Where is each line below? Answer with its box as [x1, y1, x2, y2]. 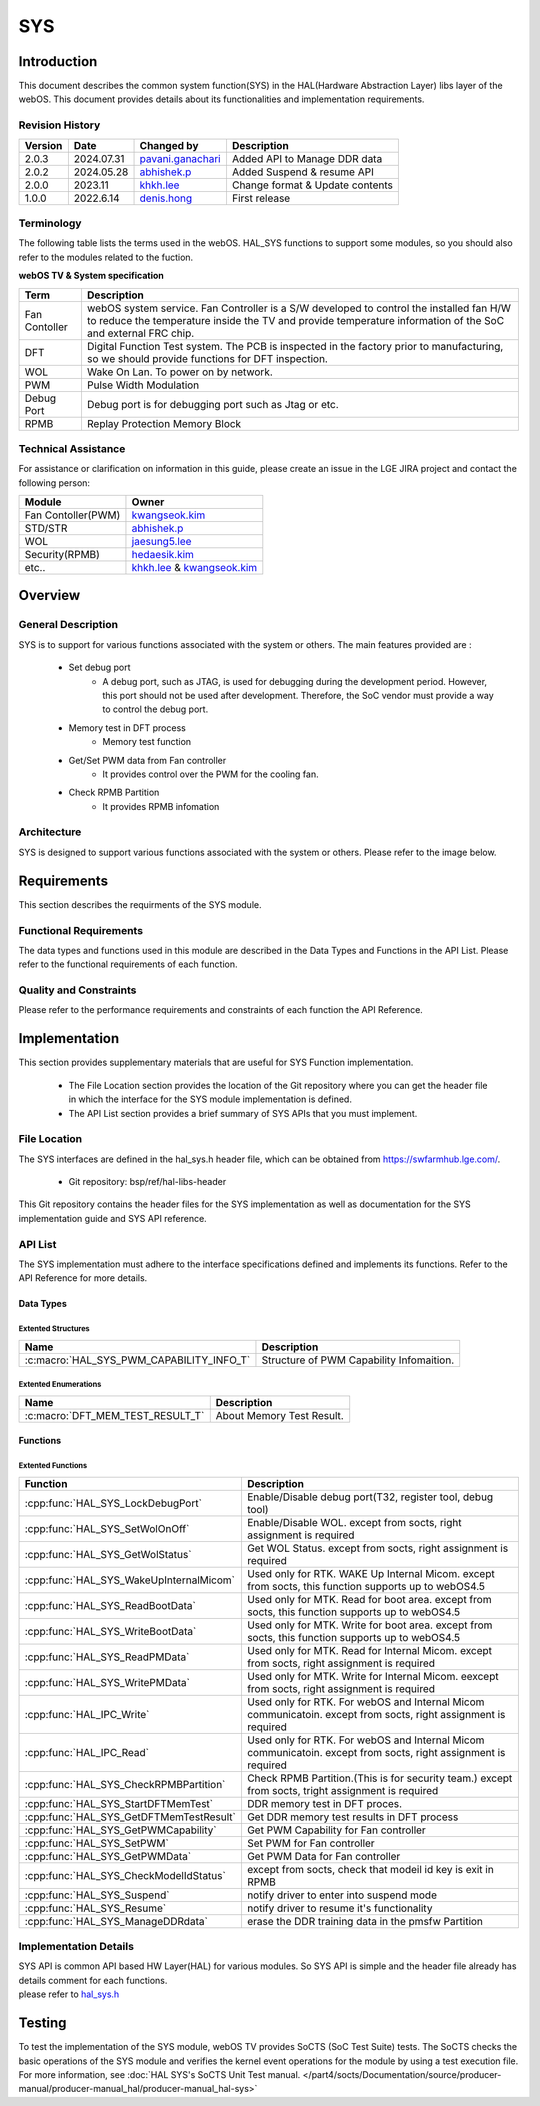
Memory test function [102, 736, 192, 748]
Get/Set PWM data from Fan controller [68, 754, 227, 766]
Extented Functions [18, 1461, 88, 1471]
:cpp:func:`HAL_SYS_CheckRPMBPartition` [24, 1777, 226, 1791]
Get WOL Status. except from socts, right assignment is [246, 1541, 509, 1555]
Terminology [18, 216, 82, 230]
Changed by [139, 138, 199, 152]
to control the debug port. [102, 703, 209, 715]
